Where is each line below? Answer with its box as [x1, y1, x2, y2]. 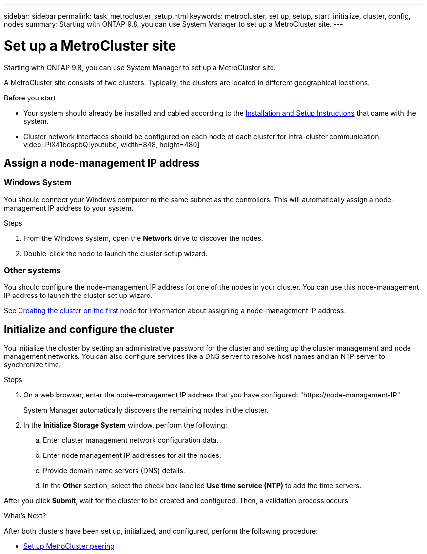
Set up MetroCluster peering [23, 542, 115, 551]
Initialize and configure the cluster [4, 323, 174, 336]
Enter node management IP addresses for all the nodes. [43, 451, 221, 460]
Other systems [4, 265, 61, 276]
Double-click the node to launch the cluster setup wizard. [23, 249, 208, 257]
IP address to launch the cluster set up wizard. [4, 291, 153, 300]
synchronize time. [4, 360, 61, 369]
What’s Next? [4, 512, 46, 520]
